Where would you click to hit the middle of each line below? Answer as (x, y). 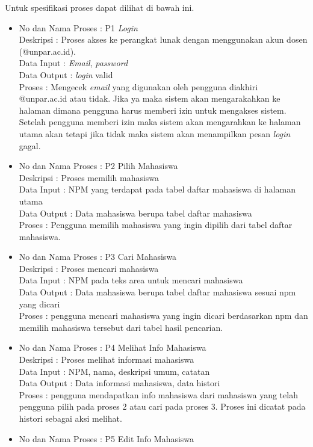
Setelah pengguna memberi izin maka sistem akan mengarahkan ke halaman (160, 122)
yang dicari (39, 304)
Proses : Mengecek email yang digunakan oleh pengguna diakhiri (138, 86)
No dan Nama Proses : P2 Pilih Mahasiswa (98, 166)
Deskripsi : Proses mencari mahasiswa (89, 268)
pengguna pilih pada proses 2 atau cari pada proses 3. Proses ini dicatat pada (162, 406)
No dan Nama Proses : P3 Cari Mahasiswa (98, 257)
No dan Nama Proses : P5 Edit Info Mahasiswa (107, 438)
